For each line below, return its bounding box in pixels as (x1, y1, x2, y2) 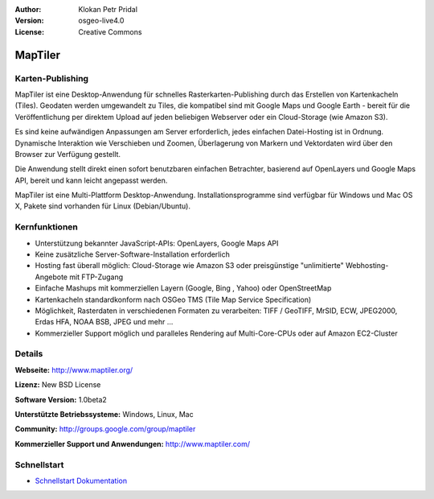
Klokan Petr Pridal (78, 5, 138, 14)
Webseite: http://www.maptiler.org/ (14, 365, 133, 374)
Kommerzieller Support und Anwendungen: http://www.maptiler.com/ (14, 439, 251, 448)
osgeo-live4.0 (78, 16, 125, 26)
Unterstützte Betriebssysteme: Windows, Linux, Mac (14, 410, 194, 419)
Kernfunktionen (14, 221, 78, 233)
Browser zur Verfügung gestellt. (14, 149, 121, 159)
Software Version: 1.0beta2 (14, 394, 108, 404)
